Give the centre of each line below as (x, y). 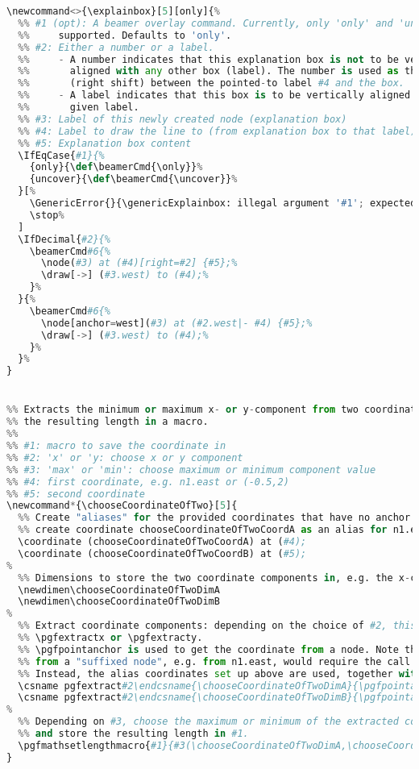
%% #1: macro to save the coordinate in (116, 446)
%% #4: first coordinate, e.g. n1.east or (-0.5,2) (148, 482)
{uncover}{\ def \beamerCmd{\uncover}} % (133, 179)
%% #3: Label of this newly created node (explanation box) (183, 119)
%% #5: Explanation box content (105, 143)
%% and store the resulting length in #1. (133, 734)
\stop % (47, 215)
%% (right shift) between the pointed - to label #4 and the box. (212, 83)
